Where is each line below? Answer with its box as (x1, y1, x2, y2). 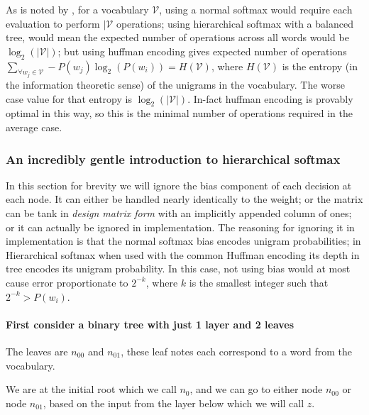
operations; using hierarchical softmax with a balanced (116, 16, 353, 31)
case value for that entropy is (6, 91, 132, 106)
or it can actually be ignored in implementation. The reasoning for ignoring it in (6, 219, 355, 234)
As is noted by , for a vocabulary (6, 2, 149, 16)
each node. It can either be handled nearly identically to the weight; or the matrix (6, 192, 363, 206)
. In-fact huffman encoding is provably (187, 91, 353, 106)
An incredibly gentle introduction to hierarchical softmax (6, 150, 341, 167)
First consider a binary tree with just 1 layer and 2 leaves (6, 316, 294, 331)
